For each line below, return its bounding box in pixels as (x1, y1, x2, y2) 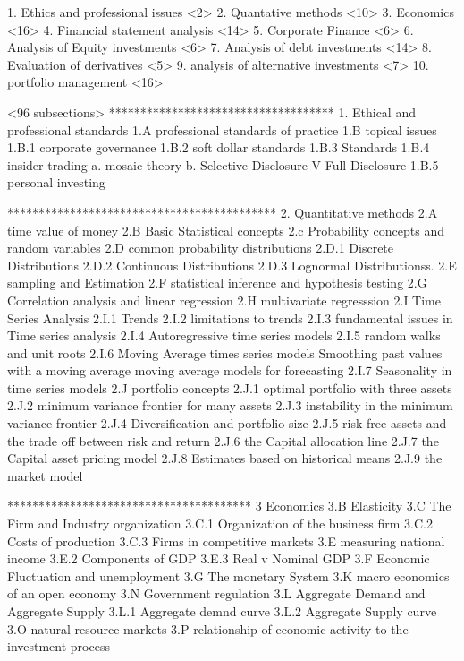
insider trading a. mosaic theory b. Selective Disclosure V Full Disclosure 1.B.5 (7, 155, 439, 174)
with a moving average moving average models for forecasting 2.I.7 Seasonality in (7, 361, 452, 380)
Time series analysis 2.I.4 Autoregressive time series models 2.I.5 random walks (7, 326, 441, 345)
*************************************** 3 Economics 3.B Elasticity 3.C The (7, 496, 451, 515)
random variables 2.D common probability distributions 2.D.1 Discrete (7, 238, 394, 257)
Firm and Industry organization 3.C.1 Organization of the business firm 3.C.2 (7, 514, 433, 533)
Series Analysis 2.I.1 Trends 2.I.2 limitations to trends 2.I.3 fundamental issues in (7, 308, 453, 327)
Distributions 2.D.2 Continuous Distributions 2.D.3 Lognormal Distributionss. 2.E (7, 255, 457, 274)
